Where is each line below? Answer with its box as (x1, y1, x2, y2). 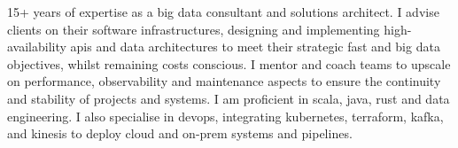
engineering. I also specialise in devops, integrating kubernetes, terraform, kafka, (7, 106, 444, 125)
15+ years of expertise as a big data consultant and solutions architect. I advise (7, 3, 439, 20)
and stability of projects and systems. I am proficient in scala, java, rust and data (7, 89, 450, 107)
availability (7, 37, 66, 56)
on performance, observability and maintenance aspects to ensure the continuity (7, 72, 441, 90)
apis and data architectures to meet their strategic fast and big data (70, 37, 440, 56)
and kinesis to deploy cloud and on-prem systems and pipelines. (7, 124, 353, 143)
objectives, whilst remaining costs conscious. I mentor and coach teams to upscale (7, 54, 451, 73)
